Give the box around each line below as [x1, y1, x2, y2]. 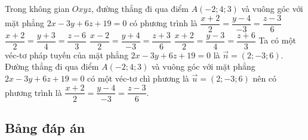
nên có [252, 71, 277, 84]
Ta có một [258, 34, 296, 46]
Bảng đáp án [5, 118, 85, 136]
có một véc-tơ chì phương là [87, 71, 189, 84]
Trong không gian [5, 2, 70, 14]
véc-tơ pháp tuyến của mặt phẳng [5, 48, 128, 61]
